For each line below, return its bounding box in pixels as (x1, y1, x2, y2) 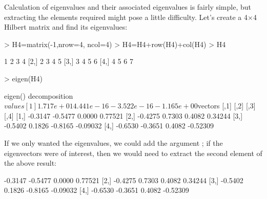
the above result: (4, 158, 57, 168)
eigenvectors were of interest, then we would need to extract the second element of (4, 147, 262, 158)
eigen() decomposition (4, 90, 73, 101)
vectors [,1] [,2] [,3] (197, 100, 256, 111)
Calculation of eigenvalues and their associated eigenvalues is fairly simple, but (4, 2, 251, 12)
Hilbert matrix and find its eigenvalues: (4, 21, 128, 32)
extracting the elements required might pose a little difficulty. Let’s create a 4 (4, 11, 248, 22)
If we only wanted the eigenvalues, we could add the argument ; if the (4, 137, 223, 148)
